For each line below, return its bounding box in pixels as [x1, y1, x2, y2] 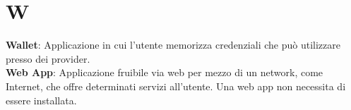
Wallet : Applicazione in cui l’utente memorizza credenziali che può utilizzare [6, 37, 340, 52]
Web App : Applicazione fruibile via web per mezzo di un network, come [6, 65, 323, 80]
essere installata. [6, 92, 77, 107]
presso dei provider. [6, 51, 90, 66]
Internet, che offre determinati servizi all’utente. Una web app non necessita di [6, 78, 346, 93]
